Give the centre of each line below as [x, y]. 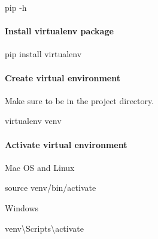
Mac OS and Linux [40, 167]
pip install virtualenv [43, 54]
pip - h [16, 7]
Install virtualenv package [59, 31]
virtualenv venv [33, 121]
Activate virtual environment [66, 144]
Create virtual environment [63, 77]
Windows [22, 207]
